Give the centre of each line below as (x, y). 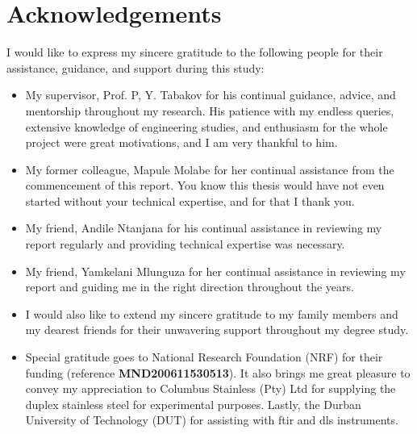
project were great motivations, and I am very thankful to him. (181, 142)
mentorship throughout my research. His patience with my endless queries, (210, 110)
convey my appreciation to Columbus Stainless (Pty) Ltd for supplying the (211, 388)
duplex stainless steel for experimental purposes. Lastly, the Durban (193, 404)
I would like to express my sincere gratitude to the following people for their (195, 52)
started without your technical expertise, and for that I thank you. (190, 200)
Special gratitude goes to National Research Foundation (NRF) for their (204, 357)
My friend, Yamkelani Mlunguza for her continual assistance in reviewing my (215, 271)
